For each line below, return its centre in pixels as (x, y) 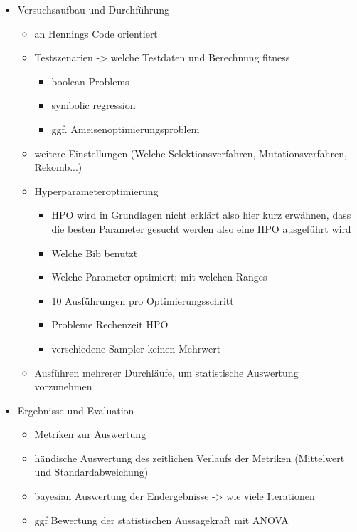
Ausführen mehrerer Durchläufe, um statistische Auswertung (166, 372)
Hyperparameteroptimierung (96, 191)
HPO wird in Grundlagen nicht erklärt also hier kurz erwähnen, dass (201, 215)
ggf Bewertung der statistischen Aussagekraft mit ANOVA (161, 520)
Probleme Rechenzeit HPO (110, 324)
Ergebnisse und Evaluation (76, 410)
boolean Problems (90, 81)
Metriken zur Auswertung (90, 434)
